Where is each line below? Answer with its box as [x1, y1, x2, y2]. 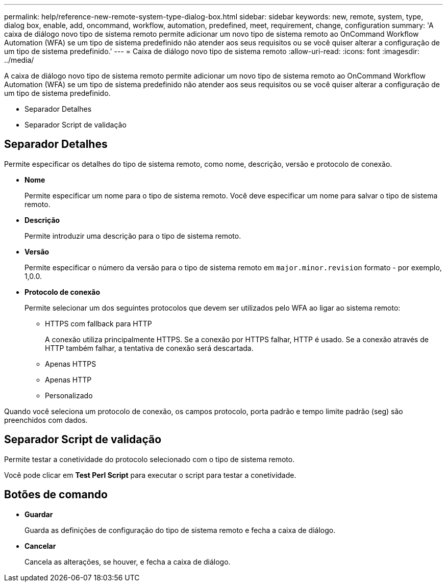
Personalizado [45, 391, 93, 400]
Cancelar [24, 541, 56, 550]
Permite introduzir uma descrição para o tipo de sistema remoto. [24, 231, 241, 240]
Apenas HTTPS [45, 359, 96, 368]
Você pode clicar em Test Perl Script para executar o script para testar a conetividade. [4, 470, 296, 479]
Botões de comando [4, 488, 108, 501]
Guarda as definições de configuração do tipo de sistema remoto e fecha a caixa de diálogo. [24, 525, 336, 534]
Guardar [24, 509, 53, 519]
